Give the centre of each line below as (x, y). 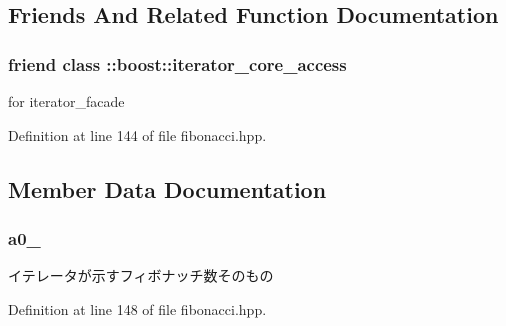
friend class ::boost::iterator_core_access (177, 63)
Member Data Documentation (167, 188)
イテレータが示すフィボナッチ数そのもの (141, 275)
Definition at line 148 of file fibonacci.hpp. (137, 308)
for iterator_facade (66, 101)
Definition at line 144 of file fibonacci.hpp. (137, 134)
